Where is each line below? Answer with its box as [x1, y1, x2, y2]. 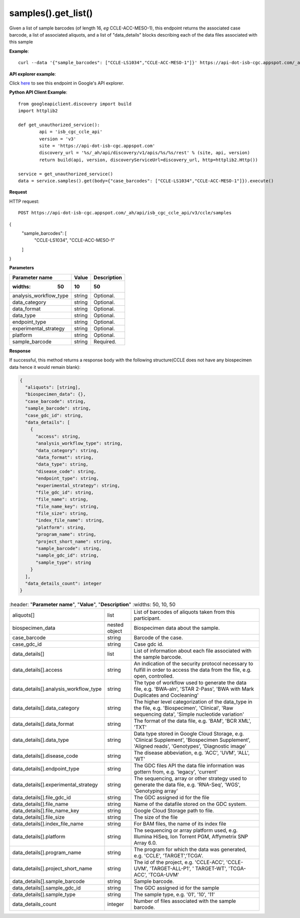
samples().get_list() [9, 8, 93, 19]
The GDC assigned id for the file [133, 794, 209, 801]
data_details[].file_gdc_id [12, 794, 71, 801]
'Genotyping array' [133, 787, 178, 794]
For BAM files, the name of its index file [133, 820, 226, 827]
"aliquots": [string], [25, 384, 81, 390]
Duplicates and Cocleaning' [133, 691, 199, 698]
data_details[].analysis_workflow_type [12, 685, 102, 692]
